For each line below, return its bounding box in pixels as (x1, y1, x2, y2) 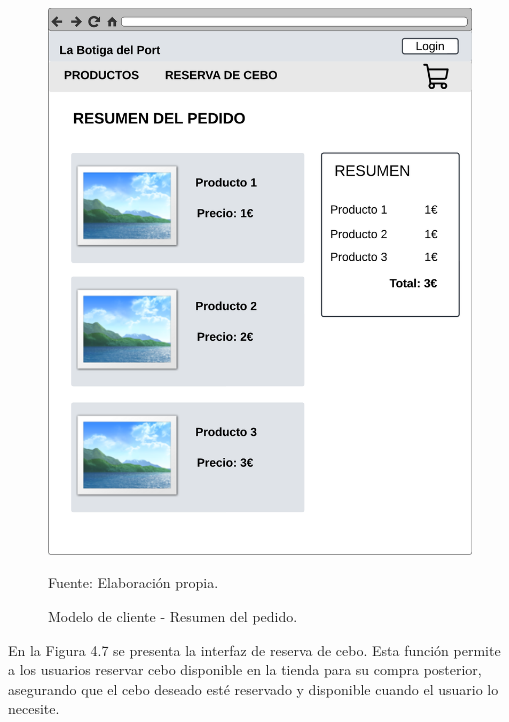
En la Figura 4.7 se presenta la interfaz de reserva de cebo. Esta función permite (8, 639, 501, 660)
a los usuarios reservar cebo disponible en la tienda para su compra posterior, (8, 659, 482, 680)
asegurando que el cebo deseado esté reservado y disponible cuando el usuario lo (8, 678, 499, 699)
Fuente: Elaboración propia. (48, 572, 219, 593)
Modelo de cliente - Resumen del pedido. (48, 606, 298, 626)
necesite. (8, 698, 60, 719)
